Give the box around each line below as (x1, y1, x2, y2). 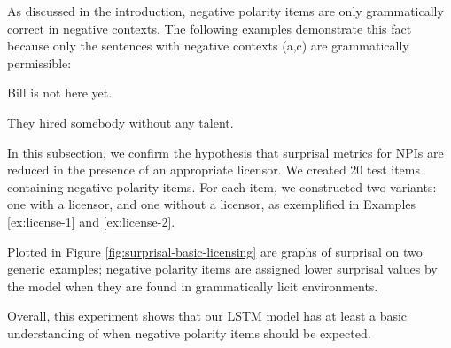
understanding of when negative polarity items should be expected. (7, 323, 371, 342)
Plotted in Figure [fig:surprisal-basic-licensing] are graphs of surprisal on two (7, 242, 423, 260)
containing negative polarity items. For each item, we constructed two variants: (7, 177, 437, 196)
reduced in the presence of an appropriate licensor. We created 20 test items (7, 160, 421, 179)
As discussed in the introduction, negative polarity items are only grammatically (7, 2, 444, 19)
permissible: (7, 53, 72, 72)
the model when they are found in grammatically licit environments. (7, 276, 378, 295)
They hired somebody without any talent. (7, 112, 234, 131)
